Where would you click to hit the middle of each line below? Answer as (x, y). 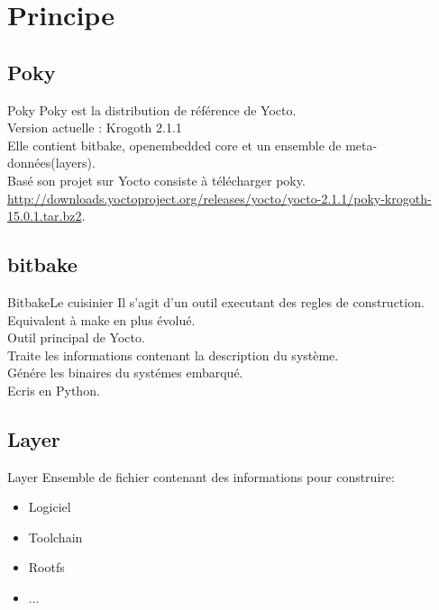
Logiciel (50, 507)
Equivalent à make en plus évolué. (101, 319)
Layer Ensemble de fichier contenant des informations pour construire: (201, 476)
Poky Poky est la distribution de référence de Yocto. (152, 109)
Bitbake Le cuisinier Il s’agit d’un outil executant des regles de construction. (216, 301)
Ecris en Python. (54, 390)
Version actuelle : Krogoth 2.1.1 (95, 127)
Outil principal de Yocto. (76, 337)
